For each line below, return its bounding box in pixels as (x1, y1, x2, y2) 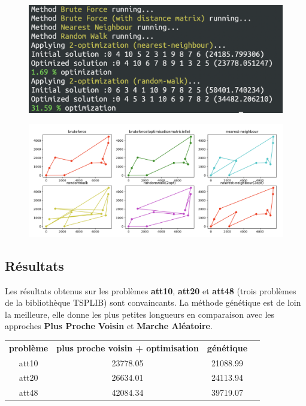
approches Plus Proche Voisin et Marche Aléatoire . (5, 320, 213, 332)
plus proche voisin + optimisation (56, 341, 199, 354)
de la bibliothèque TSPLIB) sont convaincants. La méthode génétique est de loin (5, 296, 301, 309)
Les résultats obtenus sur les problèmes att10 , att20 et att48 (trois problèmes (5, 284, 296, 297)
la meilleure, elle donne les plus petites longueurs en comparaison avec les (5, 308, 275, 320)
